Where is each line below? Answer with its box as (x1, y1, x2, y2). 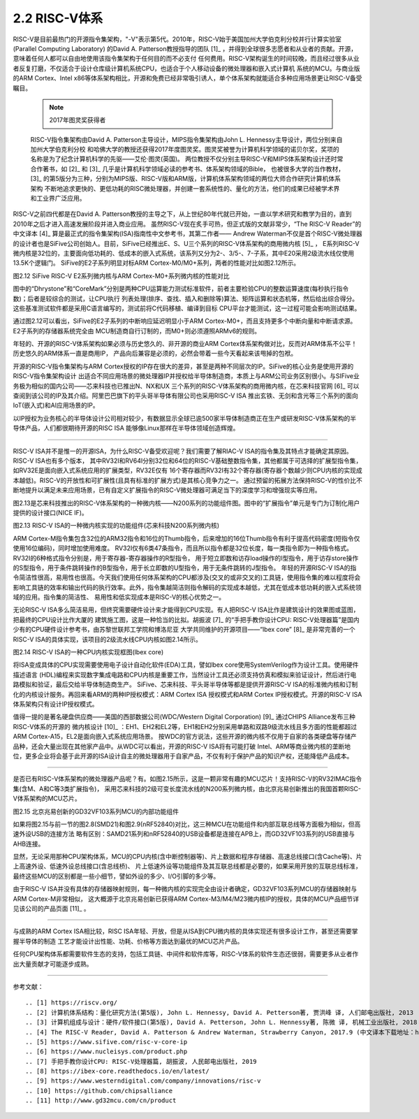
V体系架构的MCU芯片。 (13, 794, 81, 803)
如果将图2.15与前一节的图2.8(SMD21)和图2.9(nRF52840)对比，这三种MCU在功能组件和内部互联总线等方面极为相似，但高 (13, 820, 361, 828)
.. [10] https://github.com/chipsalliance (25, 1087, 173, 1095)
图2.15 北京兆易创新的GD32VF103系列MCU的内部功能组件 (13, 807, 179, 816)
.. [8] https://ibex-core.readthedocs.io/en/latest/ (25, 1067, 209, 1076)
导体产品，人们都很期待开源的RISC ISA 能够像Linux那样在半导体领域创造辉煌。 (13, 424, 240, 433)
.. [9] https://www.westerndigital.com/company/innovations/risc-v (25, 1077, 261, 1085)
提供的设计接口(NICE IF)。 (13, 508, 89, 517)
